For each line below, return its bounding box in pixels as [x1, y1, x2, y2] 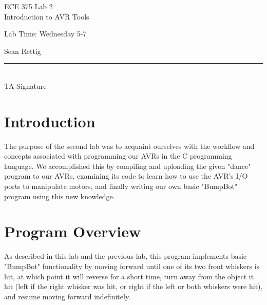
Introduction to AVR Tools [4, 11, 89, 22]
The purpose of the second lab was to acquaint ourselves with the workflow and [4, 140, 255, 151]
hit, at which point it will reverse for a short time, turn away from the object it [4, 271, 254, 281]
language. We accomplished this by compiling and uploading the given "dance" [4, 160, 251, 171]
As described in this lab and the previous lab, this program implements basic [4, 251, 247, 261]
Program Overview [4, 221, 141, 242]
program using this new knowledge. [4, 190, 115, 201]
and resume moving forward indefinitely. [4, 291, 131, 301]
